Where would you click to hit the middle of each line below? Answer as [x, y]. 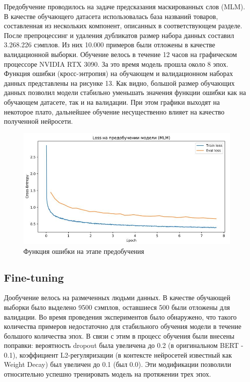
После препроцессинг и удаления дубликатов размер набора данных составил [119, 35]
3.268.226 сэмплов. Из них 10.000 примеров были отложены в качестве [110, 45]
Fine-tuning [34, 277]
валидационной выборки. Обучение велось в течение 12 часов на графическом [121, 54]
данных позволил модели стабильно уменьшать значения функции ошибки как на [125, 92]
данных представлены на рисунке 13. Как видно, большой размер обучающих [119, 83]
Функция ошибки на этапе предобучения [84, 251]
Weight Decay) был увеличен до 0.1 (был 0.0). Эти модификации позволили [118, 364]
